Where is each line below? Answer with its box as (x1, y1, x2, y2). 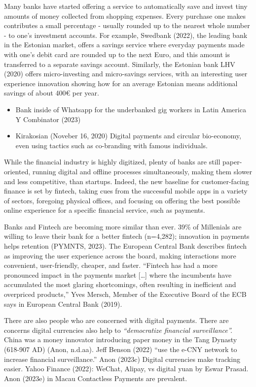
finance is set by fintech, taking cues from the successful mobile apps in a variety (4, 186, 248, 196)
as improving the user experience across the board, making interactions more (4, 250, 236, 260)
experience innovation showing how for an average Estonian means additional (4, 78, 238, 88)
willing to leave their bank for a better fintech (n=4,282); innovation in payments (4, 231, 250, 241)
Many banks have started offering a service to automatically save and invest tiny (4, 1, 248, 11)
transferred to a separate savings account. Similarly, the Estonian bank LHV (4, 59, 235, 69)
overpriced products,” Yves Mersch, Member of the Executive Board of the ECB (4, 289, 247, 299)
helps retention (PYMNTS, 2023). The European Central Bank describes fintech (4, 241, 247, 251)
